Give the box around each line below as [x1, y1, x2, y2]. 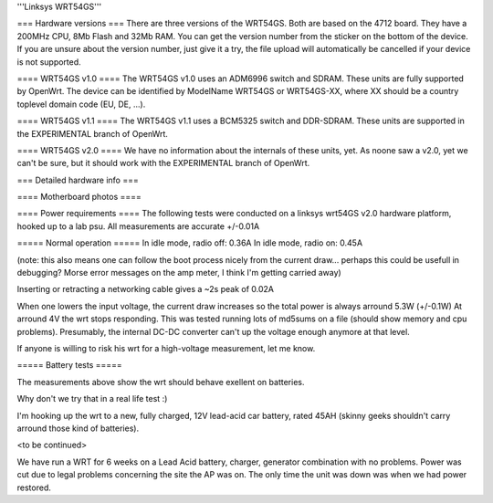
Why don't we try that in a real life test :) [16, 393, 168, 404]
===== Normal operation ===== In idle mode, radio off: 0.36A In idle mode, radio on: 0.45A [16, 237, 363, 248]
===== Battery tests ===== [16, 360, 122, 371]
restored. [16, 482, 52, 493]
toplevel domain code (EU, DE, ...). [16, 99, 146, 110]
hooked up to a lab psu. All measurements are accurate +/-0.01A [16, 220, 260, 232]
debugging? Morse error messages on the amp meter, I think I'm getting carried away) [16, 267, 341, 278]
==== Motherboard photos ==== [16, 192, 142, 203]
